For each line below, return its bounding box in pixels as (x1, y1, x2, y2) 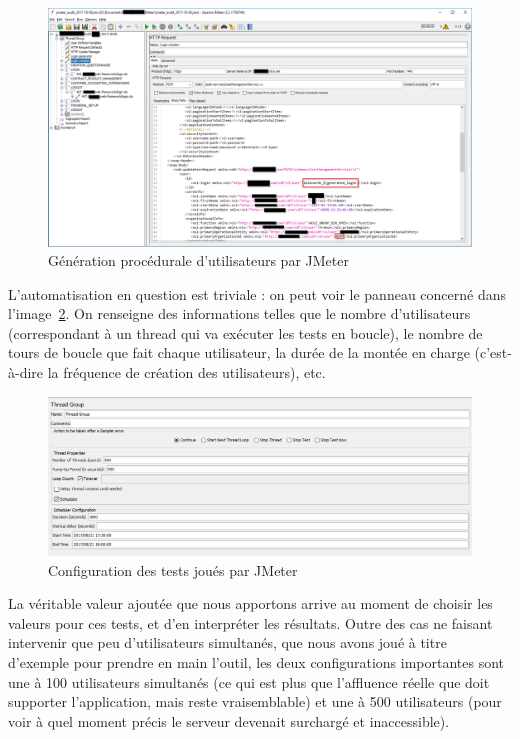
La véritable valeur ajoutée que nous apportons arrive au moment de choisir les (8, 593, 493, 614)
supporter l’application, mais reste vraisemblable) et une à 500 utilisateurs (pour (8, 691, 502, 712)
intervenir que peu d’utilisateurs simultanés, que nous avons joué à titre (8, 632, 447, 653)
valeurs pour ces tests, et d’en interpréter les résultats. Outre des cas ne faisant (8, 612, 493, 633)
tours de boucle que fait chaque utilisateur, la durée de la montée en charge (8, 342, 470, 363)
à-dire (8, 362, 44, 383)
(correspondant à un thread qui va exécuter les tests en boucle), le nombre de (8, 322, 483, 343)
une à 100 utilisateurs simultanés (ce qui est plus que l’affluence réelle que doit (8, 671, 490, 692)
